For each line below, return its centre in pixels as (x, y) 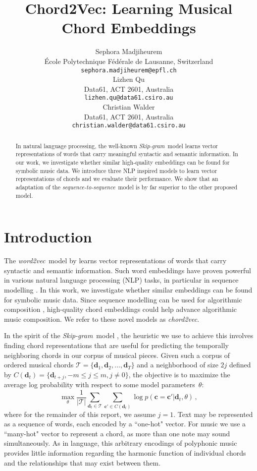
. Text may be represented (213, 414)
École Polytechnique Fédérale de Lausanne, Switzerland (129, 61)
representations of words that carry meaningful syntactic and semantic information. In (127, 154)
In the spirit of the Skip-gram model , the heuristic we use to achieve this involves (129, 335)
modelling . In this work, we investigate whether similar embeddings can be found (128, 289)
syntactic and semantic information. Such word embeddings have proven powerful (128, 270)
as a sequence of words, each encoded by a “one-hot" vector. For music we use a (125, 424)
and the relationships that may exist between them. (82, 462)
